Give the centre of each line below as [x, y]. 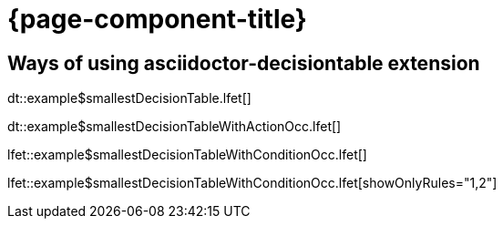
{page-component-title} [157, 19]
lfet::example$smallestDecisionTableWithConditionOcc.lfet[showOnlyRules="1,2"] [252, 183]
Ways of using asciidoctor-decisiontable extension [244, 63]
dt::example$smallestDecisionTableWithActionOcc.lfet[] [175, 127]
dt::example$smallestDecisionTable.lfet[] [129, 98]
